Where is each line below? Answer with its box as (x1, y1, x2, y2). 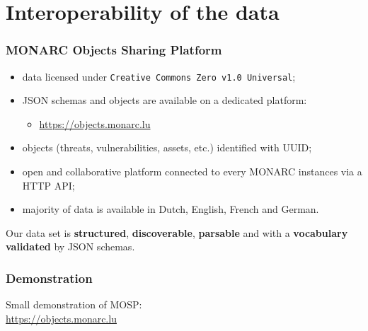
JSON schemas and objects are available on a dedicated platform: (22, 93, 307, 108)
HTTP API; (22, 178, 75, 192)
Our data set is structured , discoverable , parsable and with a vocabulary (6, 225, 348, 240)
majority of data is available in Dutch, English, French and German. (22, 202, 319, 216)
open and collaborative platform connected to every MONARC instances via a (22, 164, 362, 179)
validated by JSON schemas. (6, 239, 135, 254)
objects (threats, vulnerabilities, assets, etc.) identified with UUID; (22, 140, 312, 155)
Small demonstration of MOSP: (6, 297, 142, 312)
